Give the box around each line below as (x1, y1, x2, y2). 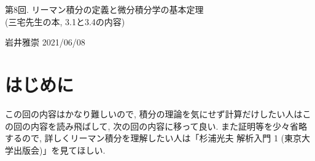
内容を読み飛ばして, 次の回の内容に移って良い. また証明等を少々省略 (30, 119, 307, 132)
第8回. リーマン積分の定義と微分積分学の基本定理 (5, 3, 204, 15)
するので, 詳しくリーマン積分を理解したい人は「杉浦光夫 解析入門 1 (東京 (5, 132, 301, 144)
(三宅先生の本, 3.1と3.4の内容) (5, 15, 125, 28)
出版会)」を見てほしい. (13, 143, 106, 156)
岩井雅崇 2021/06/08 (5, 36, 85, 49)
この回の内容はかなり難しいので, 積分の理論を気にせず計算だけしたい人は (5, 107, 303, 120)
